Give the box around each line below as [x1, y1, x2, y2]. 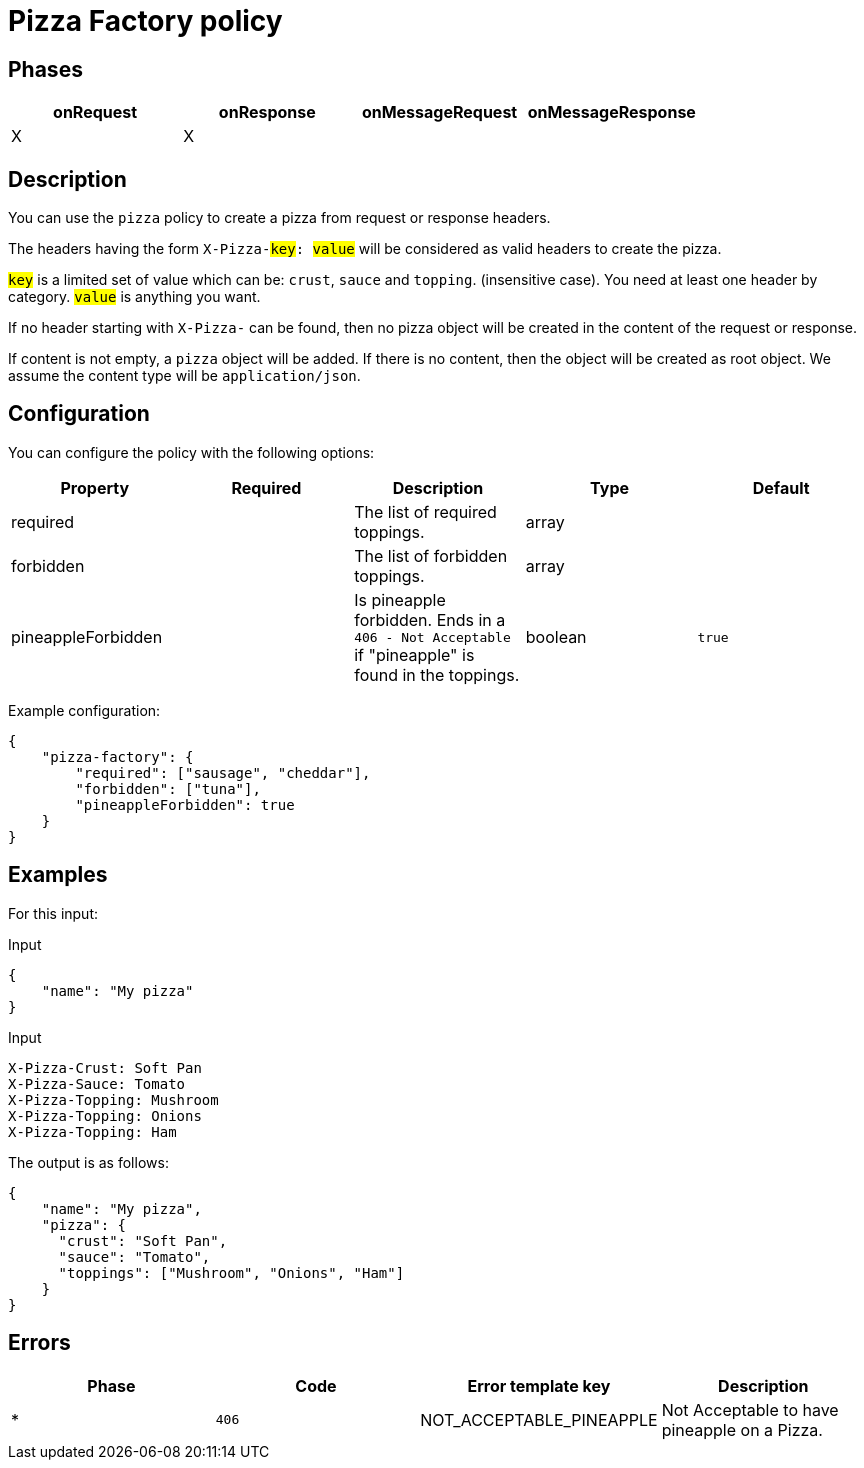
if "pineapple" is [354, 644, 475, 665]
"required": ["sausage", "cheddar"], [75, 764, 371, 781]
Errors [8, 1330, 71, 1356]
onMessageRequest [361, 102, 518, 123]
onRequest [53, 102, 138, 123]
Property [60, 477, 130, 498]
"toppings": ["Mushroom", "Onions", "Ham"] [58, 1264, 405, 1281]
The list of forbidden [354, 545, 508, 566]
